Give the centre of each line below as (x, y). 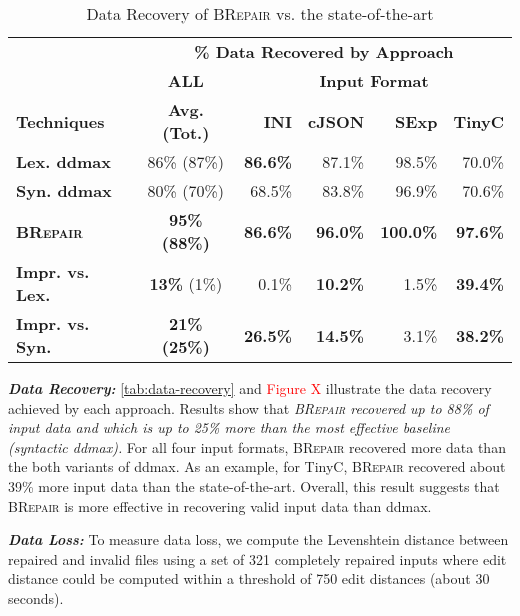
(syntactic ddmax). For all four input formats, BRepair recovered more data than (257, 446)
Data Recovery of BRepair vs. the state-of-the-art (260, 13)
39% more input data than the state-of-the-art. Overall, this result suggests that (254, 485)
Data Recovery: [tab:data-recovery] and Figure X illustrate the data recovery (250, 388)
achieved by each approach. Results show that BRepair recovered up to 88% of (248, 407)
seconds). (36, 597)
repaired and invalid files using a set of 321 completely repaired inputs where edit (257, 558)
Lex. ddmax (63, 161)
